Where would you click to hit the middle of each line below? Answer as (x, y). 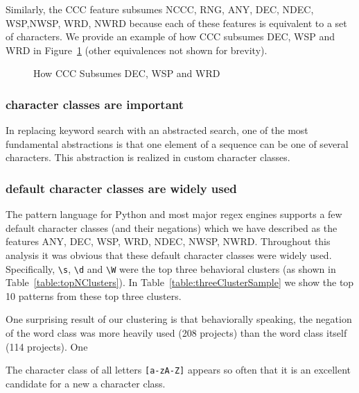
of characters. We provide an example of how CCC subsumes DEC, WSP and (170, 36)
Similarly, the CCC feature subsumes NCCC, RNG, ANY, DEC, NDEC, (160, 9)
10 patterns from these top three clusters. (94, 295)
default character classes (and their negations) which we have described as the (172, 227)
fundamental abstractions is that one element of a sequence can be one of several (177, 143)
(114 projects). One (47, 346)
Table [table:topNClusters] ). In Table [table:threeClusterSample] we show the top (180, 282)
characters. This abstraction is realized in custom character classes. (148, 157)
